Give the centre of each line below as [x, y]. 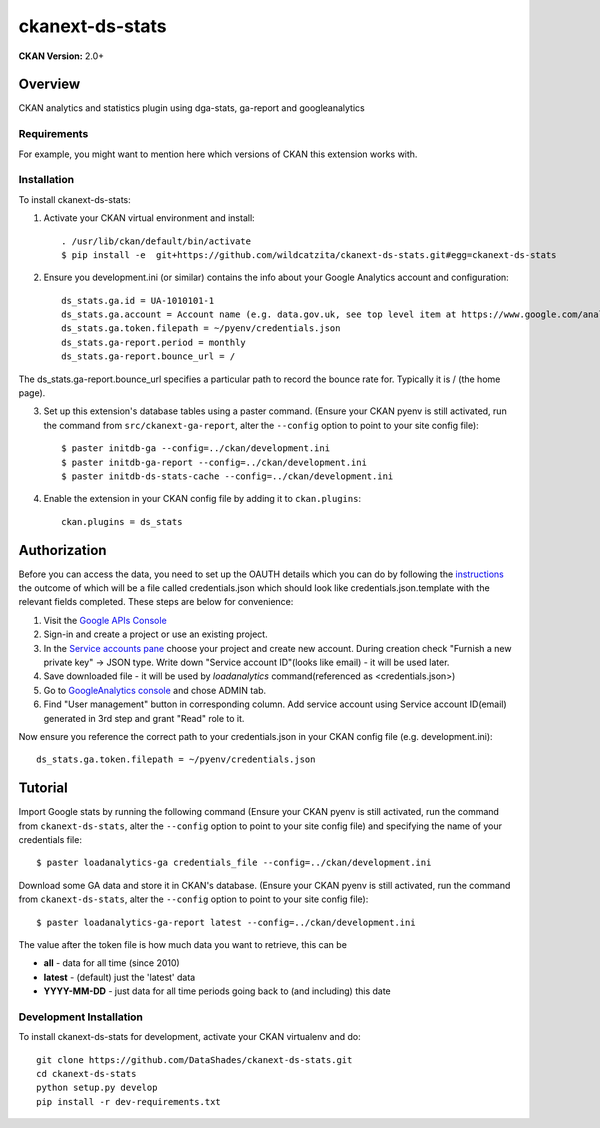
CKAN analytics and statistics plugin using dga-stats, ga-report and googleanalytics [191, 108]
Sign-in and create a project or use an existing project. [156, 634]
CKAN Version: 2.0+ [61, 56]
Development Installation [81, 1017]
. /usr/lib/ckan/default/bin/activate [156, 241]
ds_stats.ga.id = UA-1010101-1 [138, 300]
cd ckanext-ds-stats [86, 1074]
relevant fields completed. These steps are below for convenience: [156, 602]
